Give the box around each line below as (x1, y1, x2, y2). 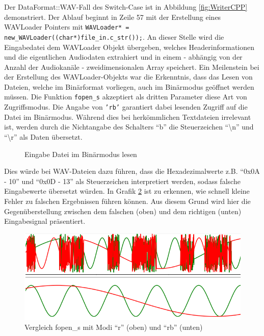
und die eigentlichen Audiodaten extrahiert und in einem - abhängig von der (4, 51, 243, 62)
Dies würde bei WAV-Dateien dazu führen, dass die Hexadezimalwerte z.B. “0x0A (4, 166, 260, 176)
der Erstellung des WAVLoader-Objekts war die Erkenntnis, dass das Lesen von (4, 71, 253, 82)
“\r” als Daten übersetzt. (4, 131, 83, 142)
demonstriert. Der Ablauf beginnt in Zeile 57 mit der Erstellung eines (4, 11, 221, 22)
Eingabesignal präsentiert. (4, 216, 86, 226)
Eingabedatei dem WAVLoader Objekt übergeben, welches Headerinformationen (4, 41, 255, 52)
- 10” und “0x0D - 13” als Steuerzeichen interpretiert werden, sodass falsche (4, 175, 241, 186)
